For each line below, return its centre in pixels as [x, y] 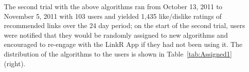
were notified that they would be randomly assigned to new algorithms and [116, 35]
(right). [15, 63]
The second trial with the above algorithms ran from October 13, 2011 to [113, 6]
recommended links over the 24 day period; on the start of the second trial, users [124, 25]
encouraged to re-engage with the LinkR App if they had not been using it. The [123, 44]
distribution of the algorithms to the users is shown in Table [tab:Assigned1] [118, 53]
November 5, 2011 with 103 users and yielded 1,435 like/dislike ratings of [113, 16]
